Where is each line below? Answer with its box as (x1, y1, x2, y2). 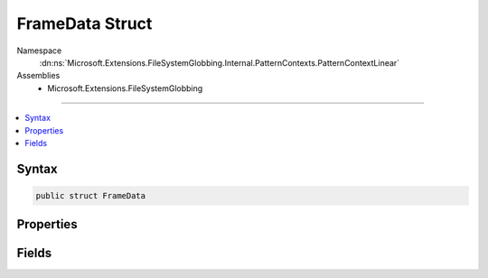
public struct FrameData (35, 190, 146, 200)
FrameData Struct (16, 14, 153, 33)
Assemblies (16, 70, 61, 81)
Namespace (16, 45, 62, 56)
